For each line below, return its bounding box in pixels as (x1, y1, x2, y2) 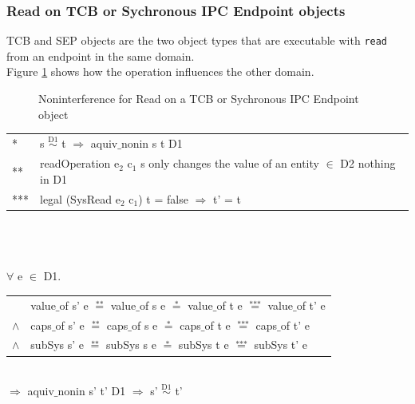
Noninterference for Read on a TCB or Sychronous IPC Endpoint (38, 90, 359, 107)
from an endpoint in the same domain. (6, 47, 195, 64)
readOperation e (40, 155, 120, 172)
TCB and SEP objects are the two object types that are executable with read (6, 32, 388, 49)
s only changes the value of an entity (140, 155, 319, 172)
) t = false (138, 190, 188, 207)
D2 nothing (340, 155, 396, 172)
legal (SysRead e (40, 190, 121, 207)
